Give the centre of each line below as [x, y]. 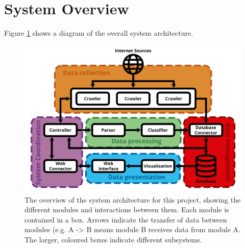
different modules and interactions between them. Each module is [127, 209]
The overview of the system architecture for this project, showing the [133, 199]
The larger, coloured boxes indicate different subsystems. [113, 239]
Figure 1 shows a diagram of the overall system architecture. [99, 33]
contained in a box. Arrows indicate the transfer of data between [126, 219]
